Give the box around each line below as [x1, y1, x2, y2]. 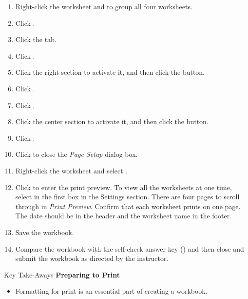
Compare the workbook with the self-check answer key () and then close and [15, 243, 244, 254]
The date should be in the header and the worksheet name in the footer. [15, 211, 232, 221]
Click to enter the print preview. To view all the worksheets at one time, [15, 182, 232, 192]
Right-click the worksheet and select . [15, 165, 128, 175]
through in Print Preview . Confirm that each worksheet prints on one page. [15, 201, 241, 211]
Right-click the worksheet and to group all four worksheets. [15, 1, 192, 11]
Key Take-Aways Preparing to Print [4, 269, 120, 279]
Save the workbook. [15, 227, 74, 237]
